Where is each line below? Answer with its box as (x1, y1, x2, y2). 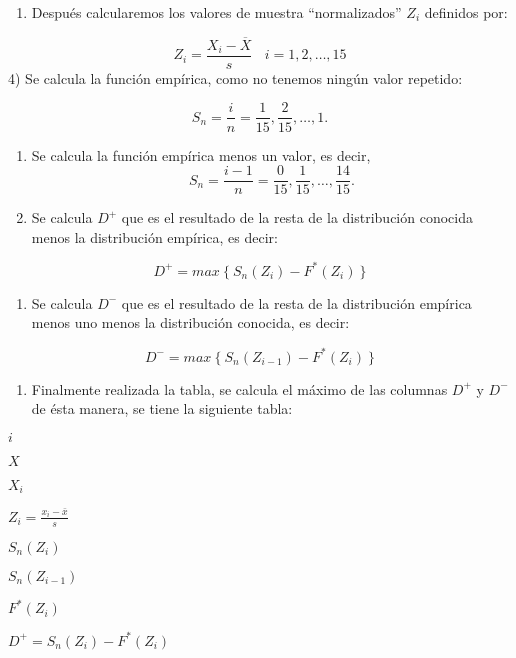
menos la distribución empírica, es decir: (31, 226, 278, 247)
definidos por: (424, 2, 508, 22)
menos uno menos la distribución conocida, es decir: (31, 312, 350, 333)
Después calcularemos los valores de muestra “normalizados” (31, 2, 402, 22)
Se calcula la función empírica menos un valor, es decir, (31, 144, 371, 165)
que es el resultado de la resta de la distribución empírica (121, 292, 472, 313)
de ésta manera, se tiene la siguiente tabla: (31, 398, 293, 419)
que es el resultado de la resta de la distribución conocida (121, 207, 473, 228)
